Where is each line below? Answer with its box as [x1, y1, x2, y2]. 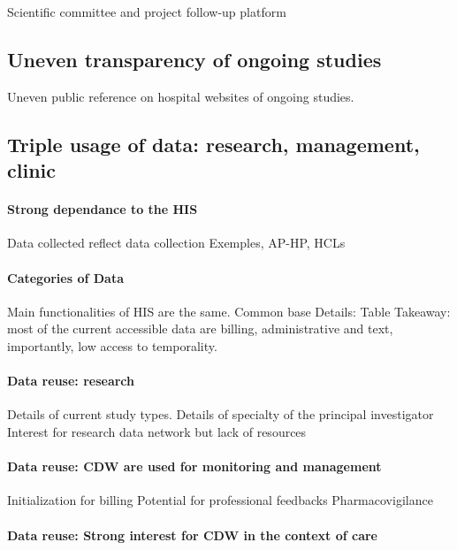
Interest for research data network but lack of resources [7, 422, 307, 440]
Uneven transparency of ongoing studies [7, 45, 382, 73]
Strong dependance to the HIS [7, 200, 198, 218]
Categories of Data [7, 268, 124, 286]
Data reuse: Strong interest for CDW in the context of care [7, 525, 377, 544]
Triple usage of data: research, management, [7, 130, 420, 157]
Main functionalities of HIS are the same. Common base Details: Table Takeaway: [7, 302, 451, 320]
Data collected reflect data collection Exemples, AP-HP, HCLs [7, 233, 346, 252]
